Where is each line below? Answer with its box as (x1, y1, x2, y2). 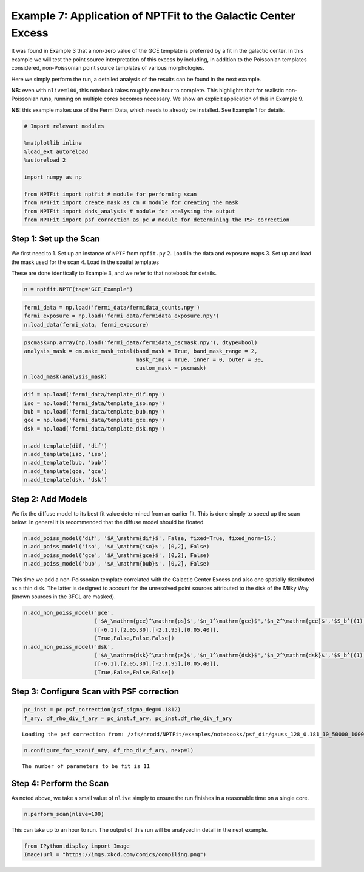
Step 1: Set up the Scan (11, 234, 100, 244)
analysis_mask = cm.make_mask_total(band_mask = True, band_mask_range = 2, (24, 347, 258, 355)
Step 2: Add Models (11, 494, 87, 504)
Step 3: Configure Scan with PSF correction (11, 687, 179, 697)
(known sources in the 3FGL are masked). (11, 593, 116, 600)
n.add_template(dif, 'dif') (24, 442, 107, 449)
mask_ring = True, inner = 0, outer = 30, (135, 356, 264, 363)
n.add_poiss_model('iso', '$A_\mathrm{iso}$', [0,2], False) (24, 543, 210, 550)
